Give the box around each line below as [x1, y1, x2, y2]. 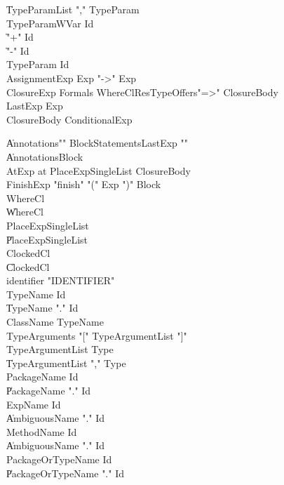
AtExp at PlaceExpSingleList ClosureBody [6, 163, 191, 178]
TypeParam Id [6, 57, 69, 72]
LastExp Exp [6, 98, 63, 113]
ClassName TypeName [6, 314, 104, 329]
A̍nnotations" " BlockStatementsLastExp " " [6, 135, 189, 150]
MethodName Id [6, 424, 77, 439]
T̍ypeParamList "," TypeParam [6, 2, 140, 16]
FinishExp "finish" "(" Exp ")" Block [6, 177, 161, 192]
